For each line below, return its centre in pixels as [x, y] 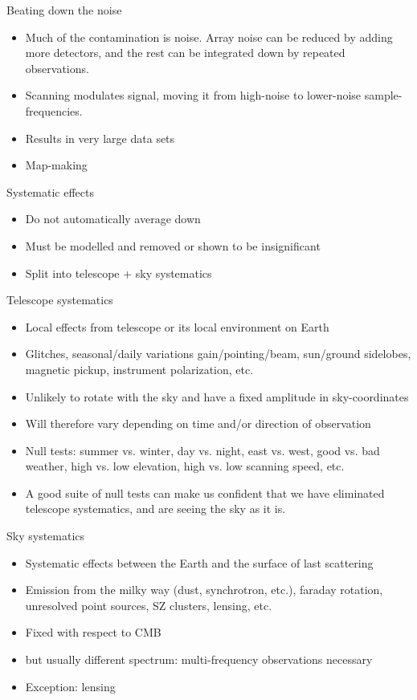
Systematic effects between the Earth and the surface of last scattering [199, 562]
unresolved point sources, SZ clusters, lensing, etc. [149, 605]
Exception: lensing [70, 686]
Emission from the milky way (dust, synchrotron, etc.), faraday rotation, [204, 590]
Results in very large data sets [100, 138]
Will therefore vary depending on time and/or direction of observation [198, 423]
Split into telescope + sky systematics [119, 273]
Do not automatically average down [113, 219]
